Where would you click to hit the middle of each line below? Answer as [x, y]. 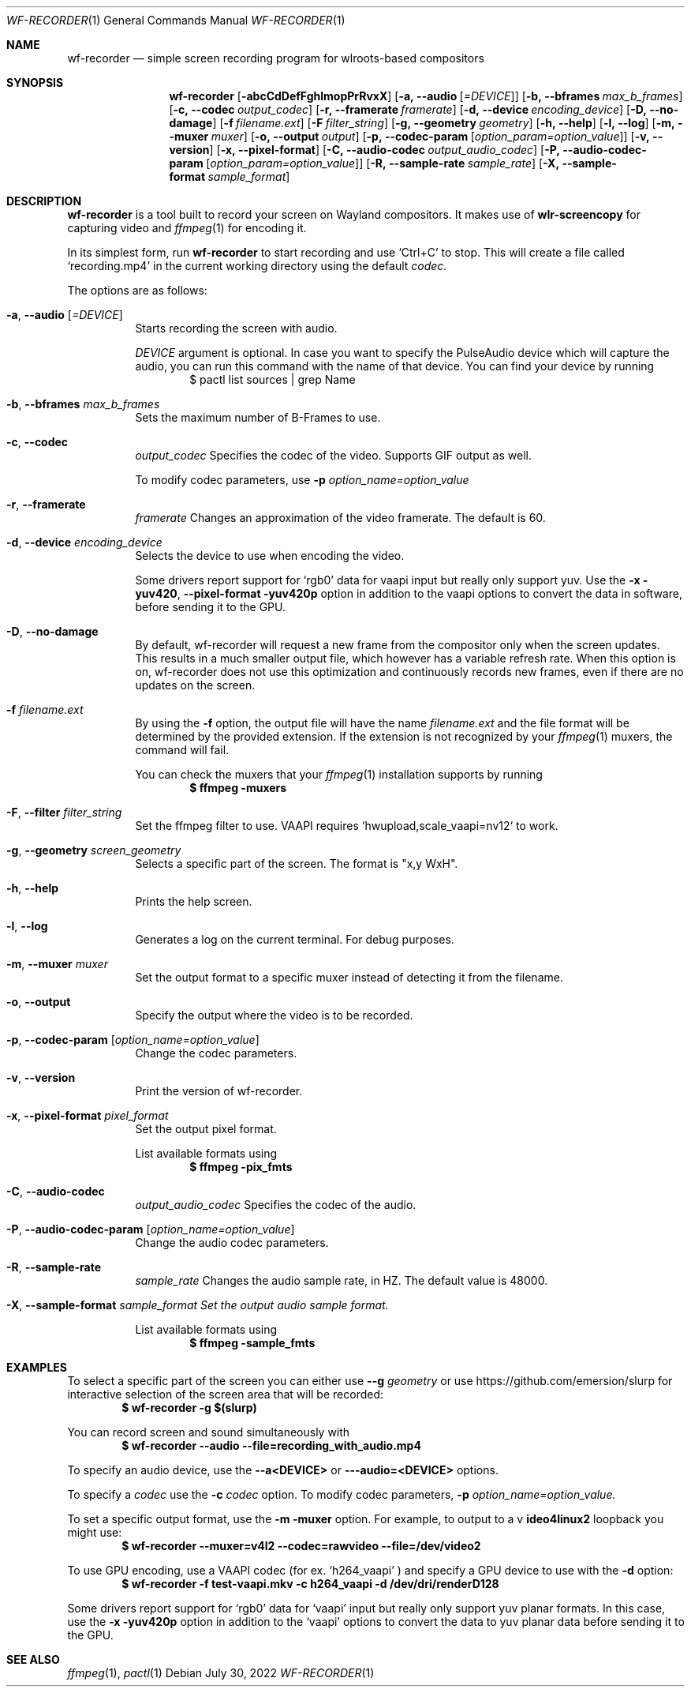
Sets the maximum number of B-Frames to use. [258, 417]
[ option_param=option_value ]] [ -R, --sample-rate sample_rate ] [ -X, [383, 163]
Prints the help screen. [194, 901]
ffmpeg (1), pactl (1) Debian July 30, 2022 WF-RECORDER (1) [221, 1673]
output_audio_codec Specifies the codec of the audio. [276, 1205]
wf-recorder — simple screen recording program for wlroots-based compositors [276, 58]
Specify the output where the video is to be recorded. [274, 1015]
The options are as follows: [137, 290]
